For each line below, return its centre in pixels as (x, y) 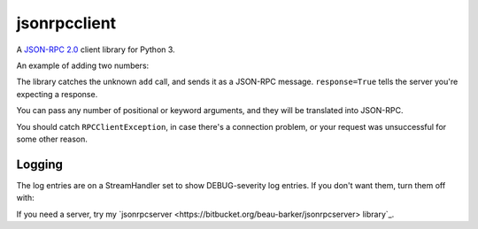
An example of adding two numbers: (83, 65)
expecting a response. (57, 94)
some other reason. (52, 139)
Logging (40, 164)
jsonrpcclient (66, 23)
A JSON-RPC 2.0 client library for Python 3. (96, 50)
